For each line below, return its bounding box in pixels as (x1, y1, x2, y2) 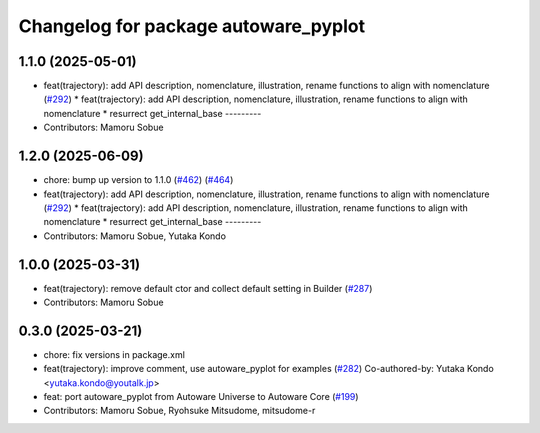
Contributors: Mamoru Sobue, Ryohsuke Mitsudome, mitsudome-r (43, 405, 316, 417)
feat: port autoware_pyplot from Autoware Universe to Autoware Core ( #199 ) (43, 391, 359, 403)
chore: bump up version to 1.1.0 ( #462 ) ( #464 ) (43, 174, 234, 186)
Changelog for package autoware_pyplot (18, 15, 365, 37)
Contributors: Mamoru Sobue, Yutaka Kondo (43, 230, 227, 242)
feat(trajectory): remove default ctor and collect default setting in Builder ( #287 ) (43, 282, 373, 294)
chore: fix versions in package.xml (43, 348, 185, 360)
